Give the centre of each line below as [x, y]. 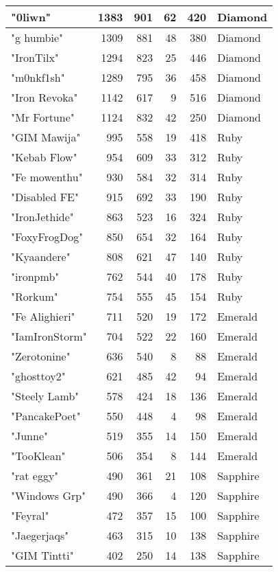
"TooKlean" [38, 456]
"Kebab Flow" [44, 157]
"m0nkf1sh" [38, 77]
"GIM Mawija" [46, 137]
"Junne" [29, 436]
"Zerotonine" [41, 356]
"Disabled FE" [45, 197]
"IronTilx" [35, 57]
